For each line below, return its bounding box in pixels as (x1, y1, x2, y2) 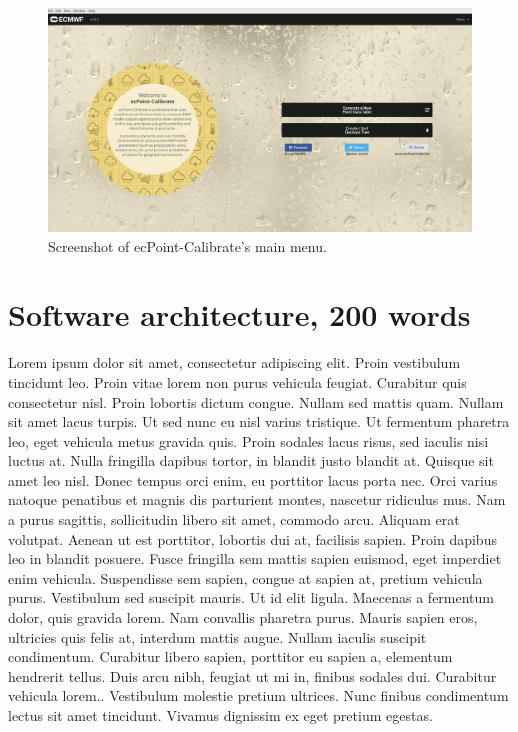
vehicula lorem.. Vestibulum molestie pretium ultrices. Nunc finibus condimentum (8, 685, 509, 706)
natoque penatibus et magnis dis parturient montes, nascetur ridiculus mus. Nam (8, 489, 506, 510)
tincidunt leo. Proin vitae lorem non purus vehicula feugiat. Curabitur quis (8, 371, 467, 392)
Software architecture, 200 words (8, 294, 471, 335)
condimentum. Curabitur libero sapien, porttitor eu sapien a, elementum (8, 646, 453, 667)
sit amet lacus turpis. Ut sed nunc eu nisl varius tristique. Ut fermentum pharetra (8, 411, 510, 432)
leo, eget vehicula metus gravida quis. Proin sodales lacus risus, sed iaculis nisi (8, 430, 489, 451)
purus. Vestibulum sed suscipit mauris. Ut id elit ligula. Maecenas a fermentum (8, 587, 494, 608)
